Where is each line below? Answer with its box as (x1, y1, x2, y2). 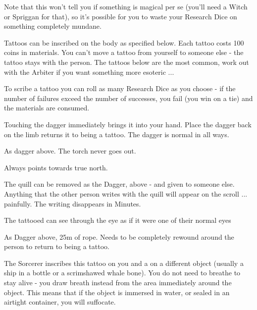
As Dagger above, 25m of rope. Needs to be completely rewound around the (4, 231, 234, 242)
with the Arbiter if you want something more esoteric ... (4, 66, 174, 77)
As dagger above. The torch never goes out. (4, 146, 136, 156)
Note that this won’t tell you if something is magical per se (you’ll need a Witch (4, 1, 248, 11)
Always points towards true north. (4, 162, 108, 172)
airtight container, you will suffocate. (4, 297, 116, 307)
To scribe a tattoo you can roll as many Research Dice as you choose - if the (4, 83, 236, 94)
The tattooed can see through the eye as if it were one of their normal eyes (4, 215, 231, 225)
